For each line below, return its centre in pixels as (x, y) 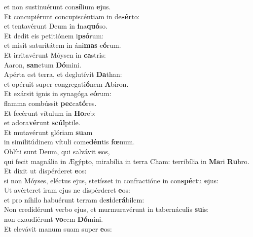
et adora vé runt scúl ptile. (42, 122)
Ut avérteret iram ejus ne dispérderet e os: (67, 190)
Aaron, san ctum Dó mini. (43, 64)
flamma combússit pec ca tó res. (50, 103)
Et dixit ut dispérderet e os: (45, 171)
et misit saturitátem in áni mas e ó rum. (63, 45)
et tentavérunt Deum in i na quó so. (56, 26)
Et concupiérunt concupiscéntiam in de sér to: (72, 16)
